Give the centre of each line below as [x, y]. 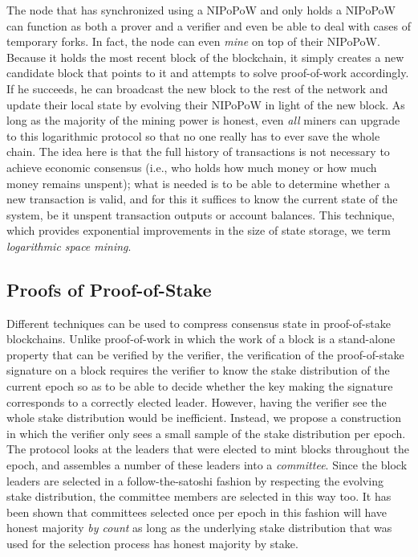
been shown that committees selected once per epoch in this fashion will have [197, 512]
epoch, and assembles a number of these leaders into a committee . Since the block [207, 465]
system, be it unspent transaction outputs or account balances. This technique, [201, 214]
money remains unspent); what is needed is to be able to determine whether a [198, 183]
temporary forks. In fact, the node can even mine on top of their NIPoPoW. [193, 41]
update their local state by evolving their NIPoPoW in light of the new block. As [206, 104]
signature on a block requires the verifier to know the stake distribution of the [198, 370]
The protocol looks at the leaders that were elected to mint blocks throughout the [208, 449]
